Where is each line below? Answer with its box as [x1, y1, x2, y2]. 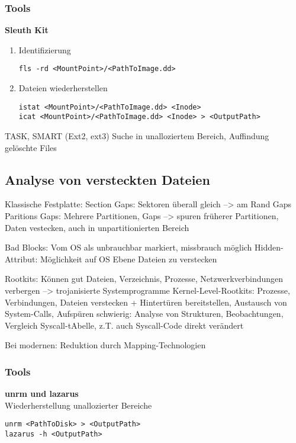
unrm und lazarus [5, 387, 79, 400]
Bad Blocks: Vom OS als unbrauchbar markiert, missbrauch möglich [5, 241, 252, 253]
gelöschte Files [5, 141, 57, 153]
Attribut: [5, 252, 38, 265]
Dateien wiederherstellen [18, 82, 108, 94]
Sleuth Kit [5, 24, 49, 36]
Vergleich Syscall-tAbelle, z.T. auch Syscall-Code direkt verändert [5, 319, 244, 331]
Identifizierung [18, 43, 71, 56]
